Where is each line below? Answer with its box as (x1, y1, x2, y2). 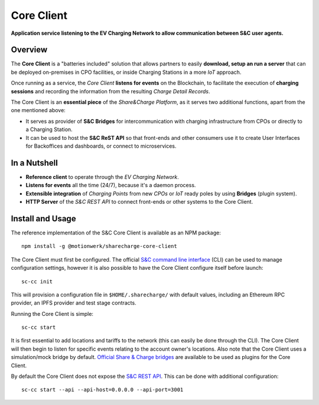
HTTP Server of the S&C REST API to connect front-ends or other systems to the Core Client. (25, 198, 253, 205)
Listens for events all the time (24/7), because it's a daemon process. (25, 182, 196, 189)
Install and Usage (11, 213, 76, 224)
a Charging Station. (25, 126, 73, 133)
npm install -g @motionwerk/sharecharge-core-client (21, 243, 177, 250)
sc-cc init (21, 278, 53, 285)
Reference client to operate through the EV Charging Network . (25, 173, 180, 180)
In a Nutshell (11, 158, 58, 168)
